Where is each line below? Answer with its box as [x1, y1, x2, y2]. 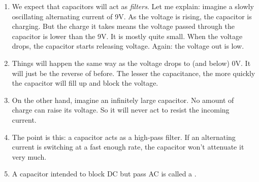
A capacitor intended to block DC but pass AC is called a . [12, 168, 197, 179]
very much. [12, 151, 47, 162]
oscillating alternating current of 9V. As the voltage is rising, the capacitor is [12, 11, 252, 21]
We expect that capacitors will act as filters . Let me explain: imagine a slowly [12, 1, 254, 11]
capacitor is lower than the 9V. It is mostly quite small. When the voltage [12, 30, 243, 41]
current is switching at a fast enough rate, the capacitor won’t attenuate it [12, 141, 244, 152]
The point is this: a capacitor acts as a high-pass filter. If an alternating [12, 131, 236, 142]
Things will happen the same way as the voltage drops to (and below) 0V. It [12, 57, 251, 68]
